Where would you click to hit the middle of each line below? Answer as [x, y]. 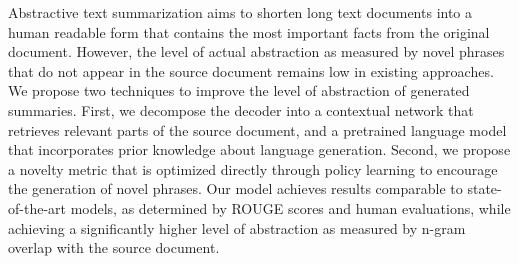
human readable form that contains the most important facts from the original [249, 31]
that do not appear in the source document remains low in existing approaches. [251, 70]
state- [484, 188]
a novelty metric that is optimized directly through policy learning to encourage [253, 168]
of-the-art [37, 207]
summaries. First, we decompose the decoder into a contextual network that [241, 109]
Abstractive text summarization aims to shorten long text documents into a [240, 12]
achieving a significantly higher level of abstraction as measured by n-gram [237, 227]
